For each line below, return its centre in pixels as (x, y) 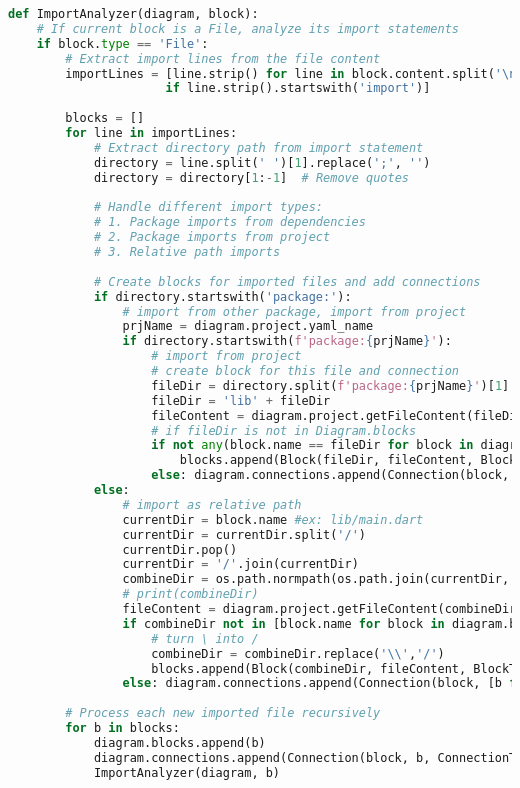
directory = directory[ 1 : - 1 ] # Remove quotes (251, 177)
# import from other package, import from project (294, 311)
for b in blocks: (122, 728)
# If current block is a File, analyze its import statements (248, 28)
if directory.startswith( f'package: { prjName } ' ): (287, 341)
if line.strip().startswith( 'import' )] (298, 88)
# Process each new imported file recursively (223, 713)
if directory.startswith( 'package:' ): (222, 296)
